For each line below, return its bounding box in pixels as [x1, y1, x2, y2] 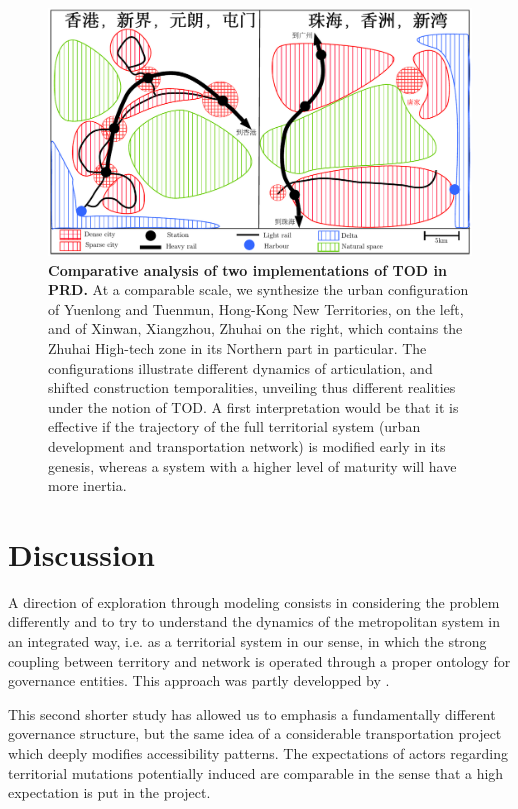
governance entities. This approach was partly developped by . [8, 670, 390, 691]
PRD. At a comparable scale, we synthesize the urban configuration [48, 279, 469, 300]
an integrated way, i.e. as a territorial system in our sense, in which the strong [8, 631, 487, 652]
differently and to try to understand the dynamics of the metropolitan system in [8, 611, 501, 632]
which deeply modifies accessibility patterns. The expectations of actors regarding [8, 743, 508, 764]
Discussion [8, 533, 155, 574]
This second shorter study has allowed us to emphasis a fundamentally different [8, 703, 496, 724]
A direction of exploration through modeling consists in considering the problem [8, 591, 500, 612]
